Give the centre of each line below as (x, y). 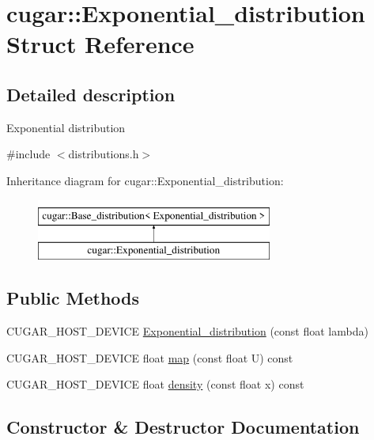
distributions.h (104, 154)
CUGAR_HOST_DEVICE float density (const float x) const (155, 384)
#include (28, 154)
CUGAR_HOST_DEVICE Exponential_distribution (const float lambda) (187, 330)
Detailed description (91, 94)
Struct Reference (100, 44)
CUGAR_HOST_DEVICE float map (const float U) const (150, 357)
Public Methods (73, 298)
